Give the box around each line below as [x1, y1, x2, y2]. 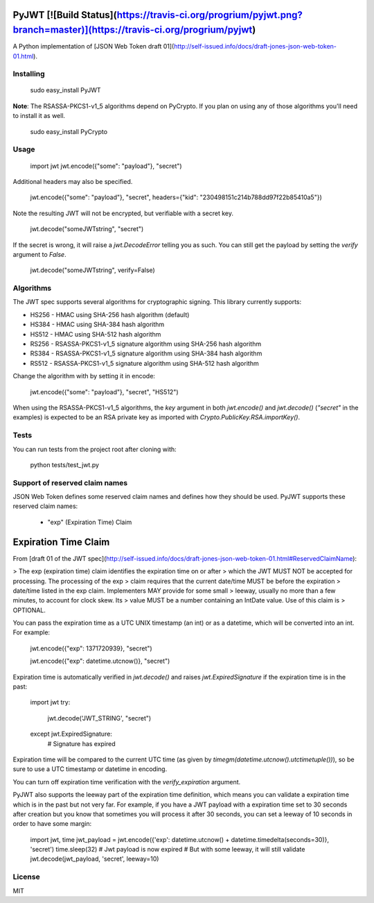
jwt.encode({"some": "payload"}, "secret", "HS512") [30, 387, 179, 396]
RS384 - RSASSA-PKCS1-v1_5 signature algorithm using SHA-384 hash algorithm [30, 349, 262, 357]
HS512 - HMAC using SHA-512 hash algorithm [30, 330, 161, 338]
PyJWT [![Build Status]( [12, 9, 117, 21]
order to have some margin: [12, 820, 92, 828]
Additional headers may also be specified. [12, 177, 133, 185]
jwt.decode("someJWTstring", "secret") [30, 225, 144, 233]
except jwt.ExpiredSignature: [30, 729, 112, 739]
